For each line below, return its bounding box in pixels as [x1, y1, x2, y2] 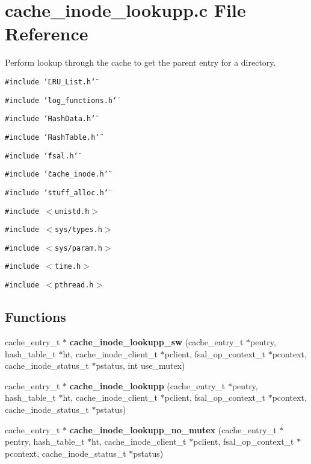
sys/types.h [55, 225, 102, 234]
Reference [5, 21, 88, 46]
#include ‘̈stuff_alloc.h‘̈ [5, 188, 108, 197]
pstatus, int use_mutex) [96, 359, 185, 372]
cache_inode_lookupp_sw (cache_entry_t [69, 335, 244, 348]
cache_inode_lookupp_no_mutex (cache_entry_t [69, 423, 277, 436]
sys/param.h [55, 243, 102, 252]
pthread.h [55, 281, 94, 290]
